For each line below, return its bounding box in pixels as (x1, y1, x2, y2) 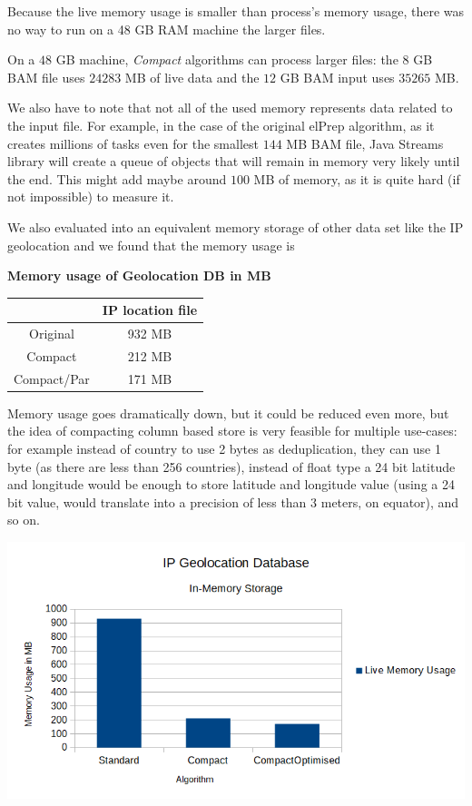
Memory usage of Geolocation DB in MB (7, 266, 271, 285)
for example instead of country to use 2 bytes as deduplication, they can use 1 (7, 439, 442, 458)
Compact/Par (14, 369, 90, 388)
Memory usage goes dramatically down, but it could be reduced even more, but (7, 403, 449, 422)
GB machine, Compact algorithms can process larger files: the (55, 50, 398, 69)
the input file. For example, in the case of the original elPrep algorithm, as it (7, 115, 435, 134)
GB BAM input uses (280, 67, 395, 86)
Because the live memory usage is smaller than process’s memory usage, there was (7, 2, 465, 20)
